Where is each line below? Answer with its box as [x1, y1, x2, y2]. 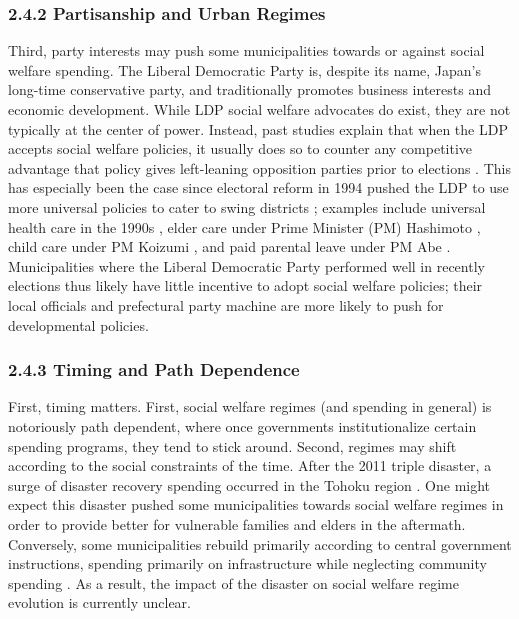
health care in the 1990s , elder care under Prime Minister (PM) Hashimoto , [8, 216, 481, 237]
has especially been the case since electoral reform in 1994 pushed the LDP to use [8, 177, 509, 198]
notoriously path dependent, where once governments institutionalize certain [8, 415, 477, 436]
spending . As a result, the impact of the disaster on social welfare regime [8, 572, 459, 593]
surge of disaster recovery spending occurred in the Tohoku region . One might [8, 474, 491, 495]
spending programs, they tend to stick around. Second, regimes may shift [8, 435, 457, 456]
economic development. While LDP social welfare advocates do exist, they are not [8, 99, 511, 119]
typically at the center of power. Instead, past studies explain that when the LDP [8, 118, 508, 139]
